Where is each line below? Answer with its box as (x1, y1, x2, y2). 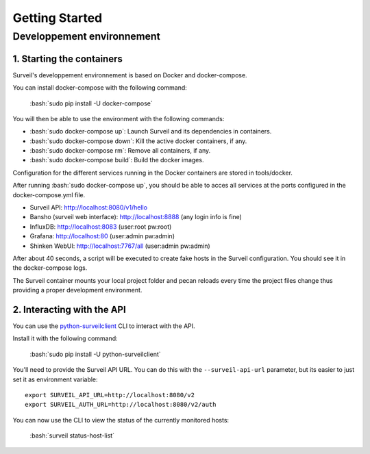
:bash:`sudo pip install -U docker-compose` (29, 99, 153, 108)
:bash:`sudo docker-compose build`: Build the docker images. (29, 156, 204, 164)
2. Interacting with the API (12, 303, 126, 315)
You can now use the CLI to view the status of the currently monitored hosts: (12, 416, 230, 424)
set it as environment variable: (12, 375, 99, 383)
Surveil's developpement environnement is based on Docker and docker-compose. (12, 71, 247, 79)
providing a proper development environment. (12, 286, 143, 294)
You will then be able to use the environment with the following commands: (12, 114, 225, 123)
